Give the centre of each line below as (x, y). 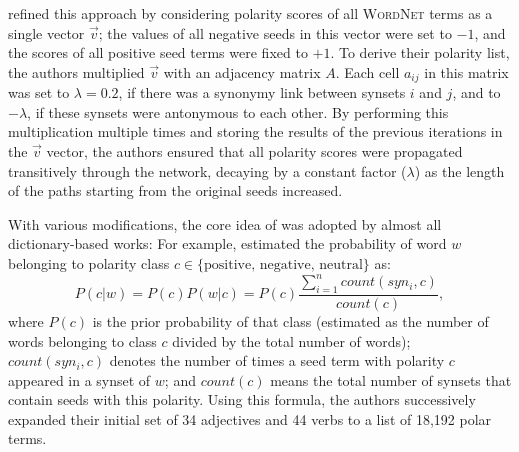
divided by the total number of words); (291, 340)
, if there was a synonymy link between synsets (262, 92)
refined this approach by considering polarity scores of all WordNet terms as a (250, 13)
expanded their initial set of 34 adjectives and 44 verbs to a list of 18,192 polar (250, 418)
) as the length (459, 170)
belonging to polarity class (89, 262)
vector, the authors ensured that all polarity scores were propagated (254, 151)
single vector (46, 32)
